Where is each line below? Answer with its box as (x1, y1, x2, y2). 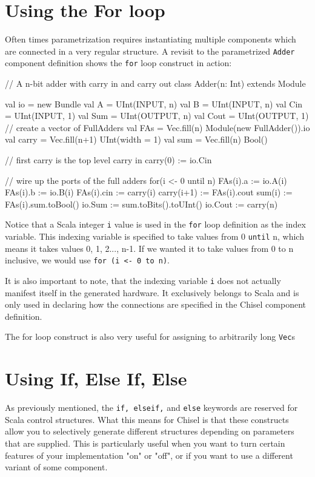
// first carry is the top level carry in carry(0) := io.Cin (5, 154, 212, 166)
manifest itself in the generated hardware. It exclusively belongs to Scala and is (5, 286, 299, 299)
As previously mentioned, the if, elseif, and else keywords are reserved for (5, 401, 298, 414)
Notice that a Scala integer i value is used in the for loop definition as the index (5, 218, 306, 231)
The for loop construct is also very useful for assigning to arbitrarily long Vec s (5, 330, 295, 343)
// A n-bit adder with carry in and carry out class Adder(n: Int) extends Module (5, 77, 306, 90)
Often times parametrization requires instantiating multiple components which (5, 33, 296, 46)
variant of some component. (5, 461, 108, 473)
